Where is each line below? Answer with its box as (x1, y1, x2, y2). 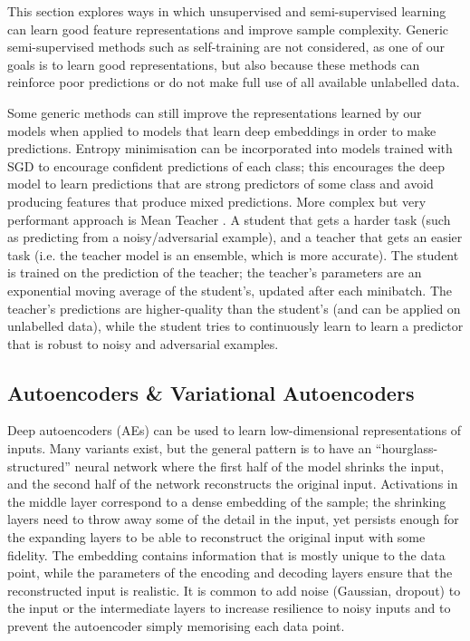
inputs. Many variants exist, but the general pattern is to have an (7, 439, 372, 458)
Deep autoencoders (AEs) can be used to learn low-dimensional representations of (7, 421, 462, 440)
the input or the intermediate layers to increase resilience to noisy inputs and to (7, 598, 451, 617)
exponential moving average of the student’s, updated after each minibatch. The (7, 280, 453, 299)
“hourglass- (375, 439, 438, 458)
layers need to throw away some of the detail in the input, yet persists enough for (7, 510, 459, 529)
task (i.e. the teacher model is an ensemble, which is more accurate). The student (7, 245, 459, 264)
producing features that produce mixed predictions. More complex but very (7, 191, 427, 210)
